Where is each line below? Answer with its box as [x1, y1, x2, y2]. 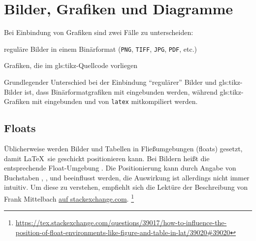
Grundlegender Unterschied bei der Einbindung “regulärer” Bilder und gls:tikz [4, 76, 240, 87]
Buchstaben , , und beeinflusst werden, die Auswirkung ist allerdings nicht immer [4, 172, 250, 182]
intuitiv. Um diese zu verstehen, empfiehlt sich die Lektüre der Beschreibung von [4, 182, 248, 192]
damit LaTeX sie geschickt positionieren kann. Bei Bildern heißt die [4, 153, 210, 163]
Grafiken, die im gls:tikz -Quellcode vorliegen [4, 60, 137, 70]
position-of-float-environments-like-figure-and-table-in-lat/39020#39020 [15, 227, 230, 237]
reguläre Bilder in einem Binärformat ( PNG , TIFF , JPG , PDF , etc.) [4, 43, 197, 54]
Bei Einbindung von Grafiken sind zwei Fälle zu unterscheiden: [4, 27, 193, 37]
